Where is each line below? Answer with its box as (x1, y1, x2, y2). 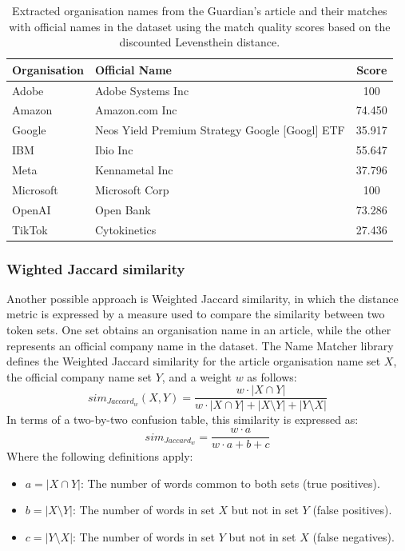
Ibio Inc (94, 142, 133, 158)
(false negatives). (312, 528, 395, 545)
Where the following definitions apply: (6, 448, 193, 465)
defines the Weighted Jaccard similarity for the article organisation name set (6, 353, 381, 369)
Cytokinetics (94, 221, 157, 238)
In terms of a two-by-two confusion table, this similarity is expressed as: (6, 411, 359, 428)
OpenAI (12, 201, 51, 218)
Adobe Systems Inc (94, 82, 189, 98)
